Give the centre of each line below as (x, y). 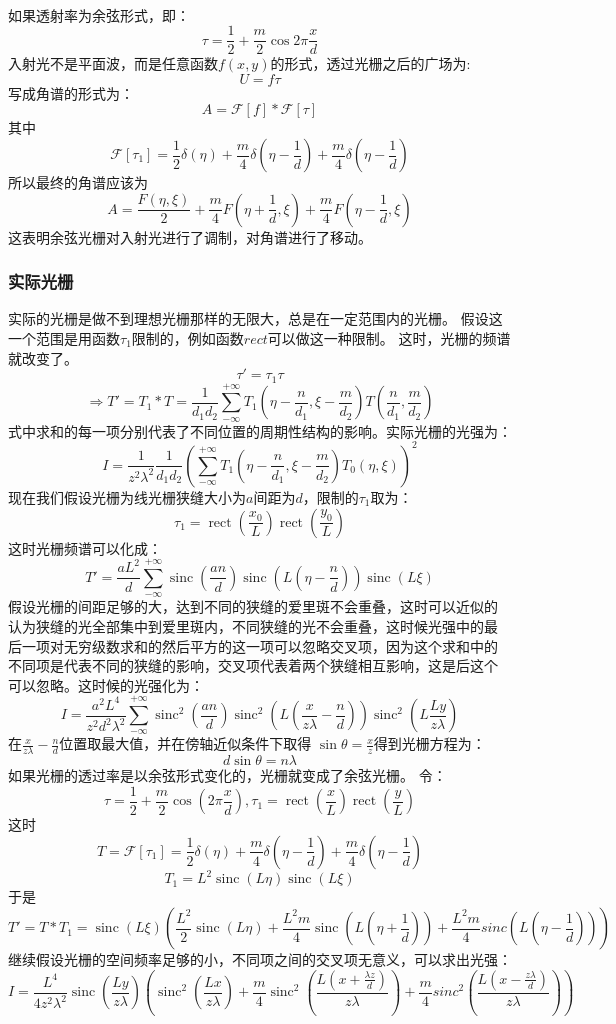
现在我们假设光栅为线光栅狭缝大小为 (127, 496)
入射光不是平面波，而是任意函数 (113, 63)
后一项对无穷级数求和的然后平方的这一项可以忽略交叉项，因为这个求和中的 (253, 645)
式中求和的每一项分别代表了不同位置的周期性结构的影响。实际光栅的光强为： (260, 430)
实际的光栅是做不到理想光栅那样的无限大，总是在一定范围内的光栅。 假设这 (255, 318)
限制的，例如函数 (187, 338)
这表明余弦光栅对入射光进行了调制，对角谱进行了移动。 (190, 236)
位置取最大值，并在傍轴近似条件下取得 (185, 743)
